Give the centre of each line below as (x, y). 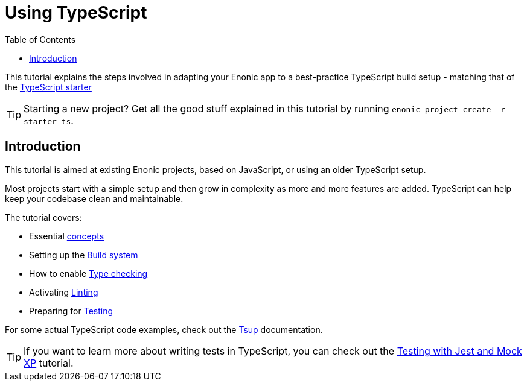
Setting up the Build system (84, 255)
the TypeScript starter (48, 87)
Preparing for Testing (71, 311)
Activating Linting (64, 292)
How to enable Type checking (88, 273)
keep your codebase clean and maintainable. (94, 198)
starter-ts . (49, 120)
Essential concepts (67, 236)
